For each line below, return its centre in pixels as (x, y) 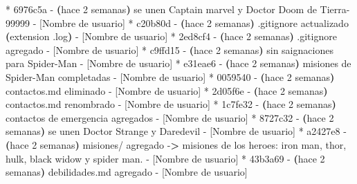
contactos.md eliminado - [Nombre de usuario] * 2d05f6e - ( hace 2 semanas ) (167, 90)
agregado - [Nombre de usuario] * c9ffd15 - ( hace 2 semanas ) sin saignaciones (170, 49)
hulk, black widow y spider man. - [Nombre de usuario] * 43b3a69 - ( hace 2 (165, 158)
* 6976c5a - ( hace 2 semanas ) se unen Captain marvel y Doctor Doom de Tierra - (178, 9)
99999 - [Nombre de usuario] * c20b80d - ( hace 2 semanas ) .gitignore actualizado (177, 22)
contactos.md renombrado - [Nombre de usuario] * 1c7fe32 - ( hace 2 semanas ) (171, 104)
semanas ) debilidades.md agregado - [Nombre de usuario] (127, 172)
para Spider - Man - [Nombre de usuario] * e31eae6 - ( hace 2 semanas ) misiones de (178, 63)
